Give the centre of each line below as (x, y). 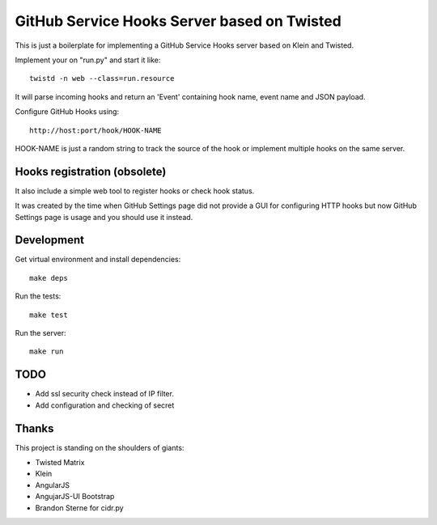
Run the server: (40, 333)
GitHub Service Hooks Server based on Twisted (178, 21)
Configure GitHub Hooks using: (67, 112)
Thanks (34, 428)
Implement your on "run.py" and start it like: (88, 60)
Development (50, 240)
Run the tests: (38, 296)
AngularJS (53, 485)
